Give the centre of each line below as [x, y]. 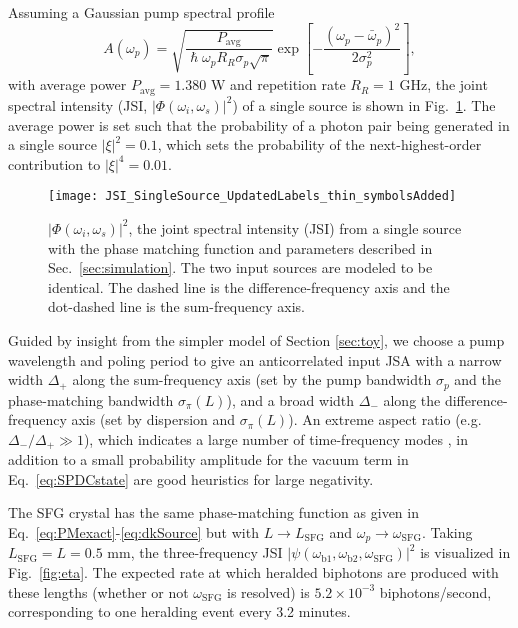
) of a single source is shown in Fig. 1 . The [364, 104]
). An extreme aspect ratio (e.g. [385, 419]
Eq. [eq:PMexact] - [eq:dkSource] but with [133, 531]
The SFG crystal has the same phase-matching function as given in [213, 512]
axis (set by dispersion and [153, 419]
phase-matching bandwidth [91, 399]
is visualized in [465, 552]
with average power [67, 84]
